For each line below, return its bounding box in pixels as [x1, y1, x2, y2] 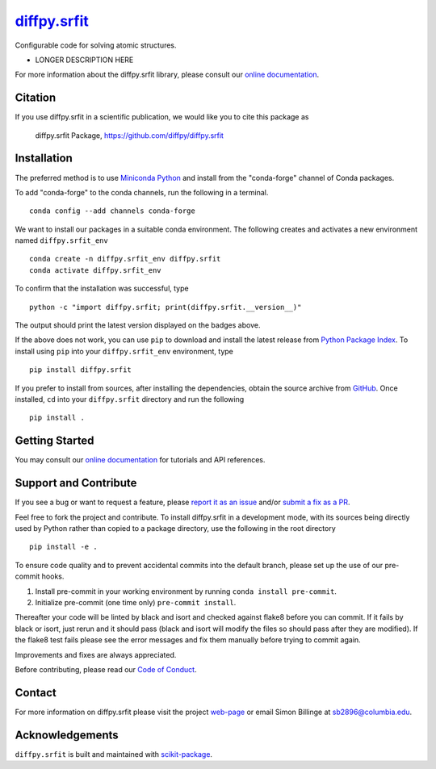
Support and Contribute [15, 476, 137, 490]
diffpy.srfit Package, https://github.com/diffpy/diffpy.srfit [35, 130, 224, 140]
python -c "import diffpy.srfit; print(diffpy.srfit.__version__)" [29, 303, 302, 311]
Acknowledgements [15, 728, 119, 742]
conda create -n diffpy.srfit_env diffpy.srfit [29, 254, 221, 264]
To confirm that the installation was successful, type [15, 283, 189, 294]
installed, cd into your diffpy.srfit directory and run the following [15, 395, 245, 403]
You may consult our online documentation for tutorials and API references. [15, 455, 266, 465]
